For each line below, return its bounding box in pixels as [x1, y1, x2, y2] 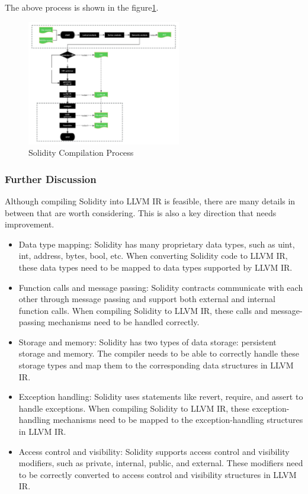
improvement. [5, 218, 54, 230]
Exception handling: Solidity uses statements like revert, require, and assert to [18, 390, 303, 403]
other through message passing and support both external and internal [18, 293, 275, 305]
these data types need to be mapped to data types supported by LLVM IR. [18, 261, 293, 273]
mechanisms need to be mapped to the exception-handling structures [53, 413, 303, 426]
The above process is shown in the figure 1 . [5, 1, 159, 13]
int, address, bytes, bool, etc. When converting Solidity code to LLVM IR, [18, 249, 288, 262]
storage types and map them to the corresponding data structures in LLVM [18, 359, 294, 371]
